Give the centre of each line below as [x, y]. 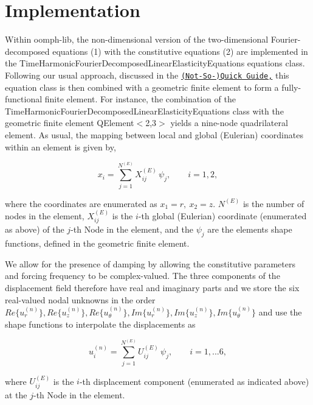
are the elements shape [250, 229]
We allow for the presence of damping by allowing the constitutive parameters [150, 263]
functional [24, 99]
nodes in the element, [45, 215]
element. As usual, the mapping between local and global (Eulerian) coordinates [154, 134]
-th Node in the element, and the [132, 229]
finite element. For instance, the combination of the [140, 99]
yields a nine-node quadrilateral [229, 123]
